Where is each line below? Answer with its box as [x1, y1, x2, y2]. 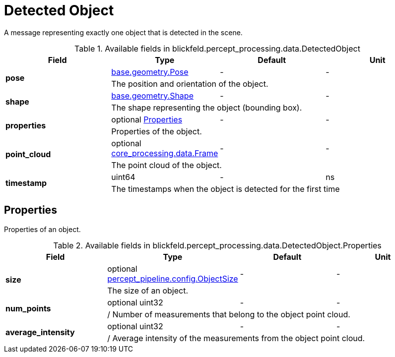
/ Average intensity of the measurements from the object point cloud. [107, 333, 365, 343]
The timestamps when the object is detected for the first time [111, 183, 340, 194]
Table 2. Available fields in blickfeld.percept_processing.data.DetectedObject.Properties [53, 240, 382, 250]
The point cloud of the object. [111, 160, 222, 170]
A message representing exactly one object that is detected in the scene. [4, 28, 243, 37]
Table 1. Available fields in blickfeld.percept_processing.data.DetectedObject [74, 43, 360, 54]
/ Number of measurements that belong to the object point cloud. [107, 309, 350, 319]
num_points [5, 303, 51, 313]
